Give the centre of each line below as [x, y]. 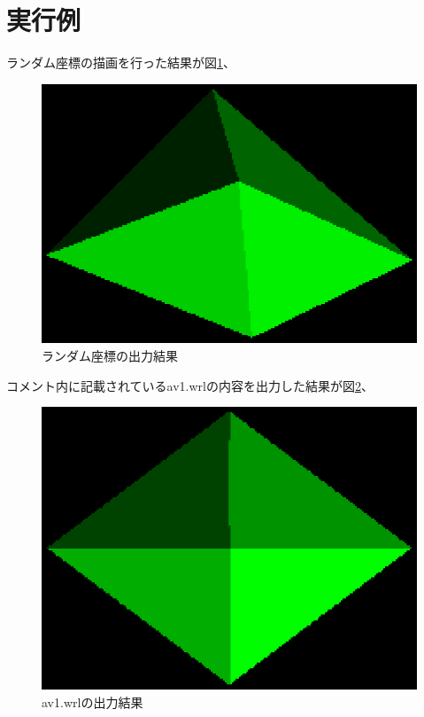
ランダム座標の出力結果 [110, 355]
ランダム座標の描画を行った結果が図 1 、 [121, 62]
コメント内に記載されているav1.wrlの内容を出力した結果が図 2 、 [190, 385]
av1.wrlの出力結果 [93, 701]
